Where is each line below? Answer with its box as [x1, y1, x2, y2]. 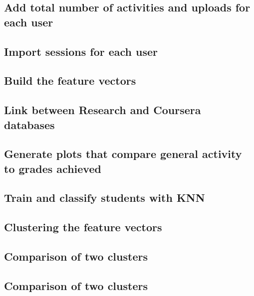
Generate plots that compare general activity [4, 146, 242, 161]
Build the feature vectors [4, 73, 136, 88]
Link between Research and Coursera [4, 102, 201, 118]
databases [4, 117, 55, 132]
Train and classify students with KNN [4, 190, 205, 205]
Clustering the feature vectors [4, 219, 162, 235]
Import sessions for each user [4, 43, 158, 59]
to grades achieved [4, 160, 101, 176]
